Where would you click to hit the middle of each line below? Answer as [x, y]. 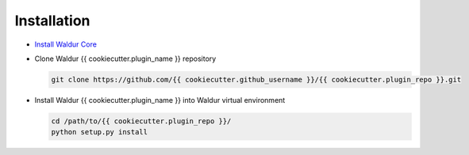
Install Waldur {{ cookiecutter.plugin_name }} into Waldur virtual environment [160, 100]
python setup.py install [100, 132]
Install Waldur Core [65, 44]
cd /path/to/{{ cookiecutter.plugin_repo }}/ [141, 121]
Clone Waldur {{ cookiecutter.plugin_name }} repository [125, 59]
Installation [52, 21]
